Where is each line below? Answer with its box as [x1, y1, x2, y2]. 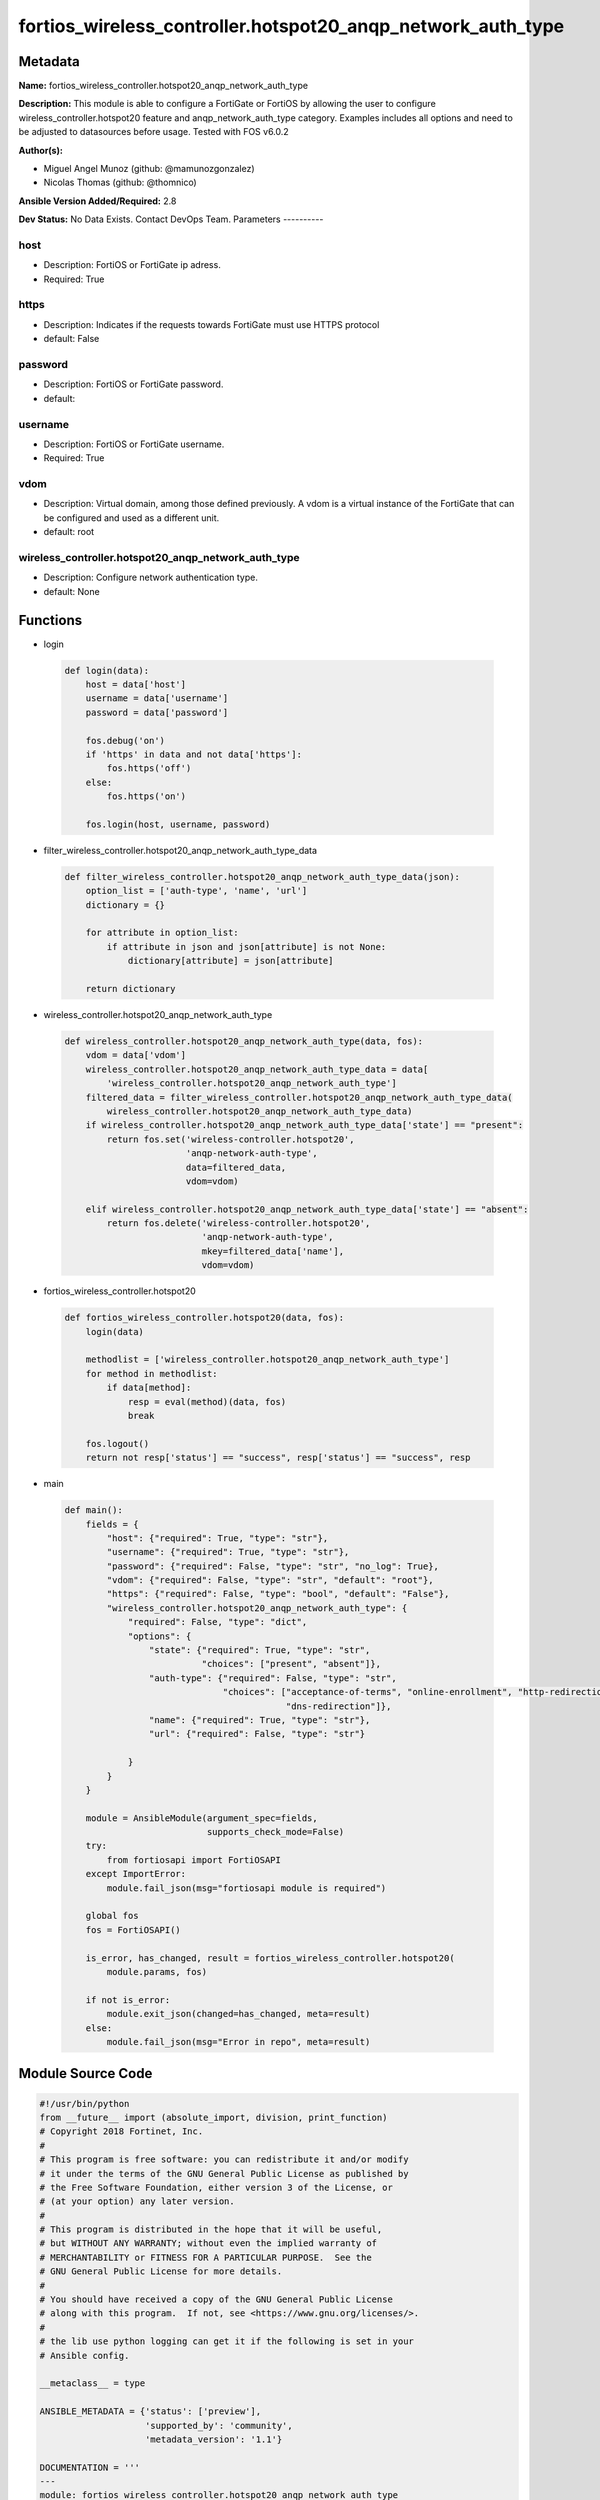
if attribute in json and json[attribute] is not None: [106, 941, 387, 952]
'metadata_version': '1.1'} [145, 2433, 283, 2445]
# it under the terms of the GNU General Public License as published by [39, 2168, 409, 2179]
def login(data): [64, 665, 150, 676]
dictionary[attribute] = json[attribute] [127, 955, 334, 967]
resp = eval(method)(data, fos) [127, 1396, 287, 1407]
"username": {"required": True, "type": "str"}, [106, 1546, 350, 1558]
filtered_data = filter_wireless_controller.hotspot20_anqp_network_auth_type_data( [85, 1091, 514, 1103]
